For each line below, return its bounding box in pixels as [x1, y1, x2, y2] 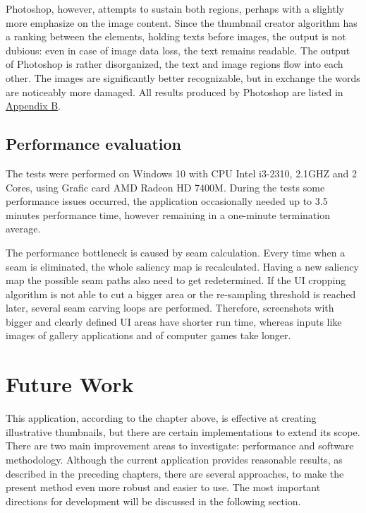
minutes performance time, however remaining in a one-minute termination [6, 207, 330, 222]
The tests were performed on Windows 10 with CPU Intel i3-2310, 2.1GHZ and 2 [6, 165, 357, 180]
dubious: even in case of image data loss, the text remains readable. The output [6, 42, 350, 57]
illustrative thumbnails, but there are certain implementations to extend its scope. [6, 424, 360, 439]
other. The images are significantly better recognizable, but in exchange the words [6, 70, 360, 85]
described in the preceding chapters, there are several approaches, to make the [6, 466, 344, 480]
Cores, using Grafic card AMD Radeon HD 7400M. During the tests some [6, 179, 325, 194]
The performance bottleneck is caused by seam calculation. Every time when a [6, 244, 346, 259]
